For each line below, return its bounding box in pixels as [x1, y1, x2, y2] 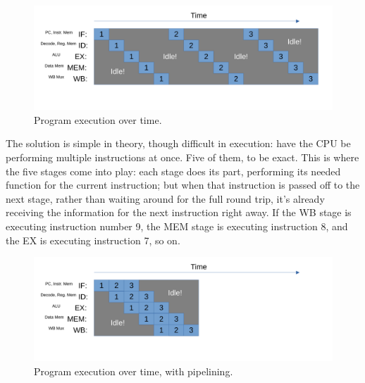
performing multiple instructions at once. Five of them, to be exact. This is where [6, 150, 359, 165]
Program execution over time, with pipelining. [34, 364, 233, 378]
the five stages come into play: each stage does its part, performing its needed [6, 163, 341, 178]
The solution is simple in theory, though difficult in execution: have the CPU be [6, 136, 351, 151]
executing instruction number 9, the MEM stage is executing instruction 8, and [6, 218, 348, 233]
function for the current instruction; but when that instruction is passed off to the [6, 177, 360, 192]
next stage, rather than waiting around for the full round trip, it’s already [6, 191, 325, 206]
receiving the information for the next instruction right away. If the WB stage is [6, 205, 352, 220]
